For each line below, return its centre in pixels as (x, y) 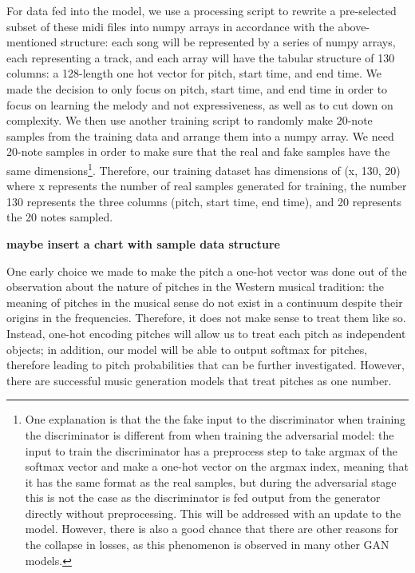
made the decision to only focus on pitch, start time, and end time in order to (197, 88)
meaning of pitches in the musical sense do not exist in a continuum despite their (205, 302)
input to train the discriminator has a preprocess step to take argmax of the (211, 450)
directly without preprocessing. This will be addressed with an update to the (213, 513)
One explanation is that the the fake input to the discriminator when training (215, 419)
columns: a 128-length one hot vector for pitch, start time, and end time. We (194, 73)
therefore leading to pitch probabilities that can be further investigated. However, (206, 365)
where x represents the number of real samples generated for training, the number (207, 186)
